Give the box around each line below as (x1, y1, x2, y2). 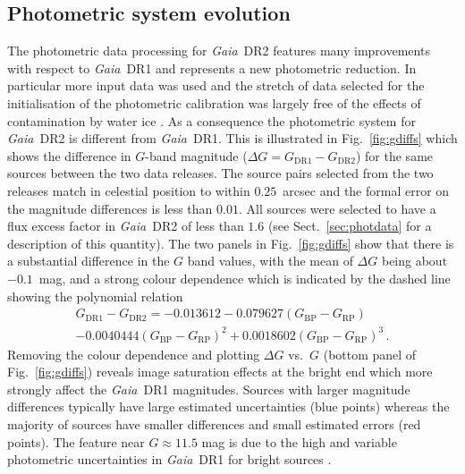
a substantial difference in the (7, 251, 170, 270)
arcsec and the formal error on (283, 181, 450, 199)
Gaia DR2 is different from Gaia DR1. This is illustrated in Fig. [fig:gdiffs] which (7, 129, 458, 148)
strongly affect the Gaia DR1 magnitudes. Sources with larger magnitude (7, 379, 410, 398)
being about (381, 251, 448, 270)
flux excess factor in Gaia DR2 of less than (7, 216, 244, 235)
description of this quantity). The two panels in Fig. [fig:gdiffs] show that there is (7, 233, 454, 252)
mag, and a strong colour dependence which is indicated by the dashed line (38, 268, 451, 287)
